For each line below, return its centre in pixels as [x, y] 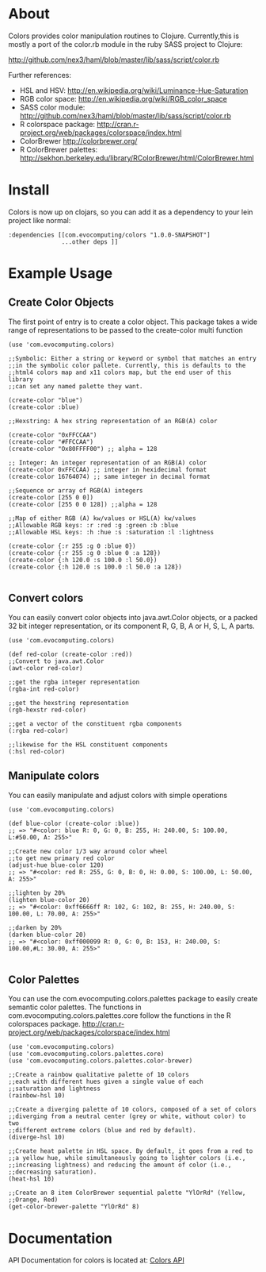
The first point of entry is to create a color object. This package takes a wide [133, 322]
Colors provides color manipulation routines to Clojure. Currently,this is [124, 36]
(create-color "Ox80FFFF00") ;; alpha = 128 [83, 449]
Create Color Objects [61, 303]
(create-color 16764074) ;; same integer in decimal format [110, 476]
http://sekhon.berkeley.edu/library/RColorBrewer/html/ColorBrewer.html [137, 158]
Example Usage [61, 274]
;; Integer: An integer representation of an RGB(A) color [108, 463]
